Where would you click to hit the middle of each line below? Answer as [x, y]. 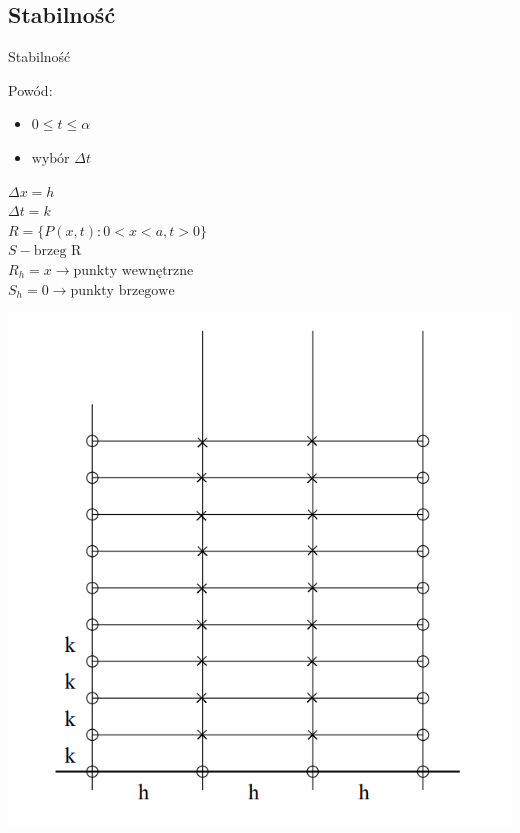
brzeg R [57, 251]
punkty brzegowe [122, 290]
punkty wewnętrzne [133, 270]
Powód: [30, 89]
